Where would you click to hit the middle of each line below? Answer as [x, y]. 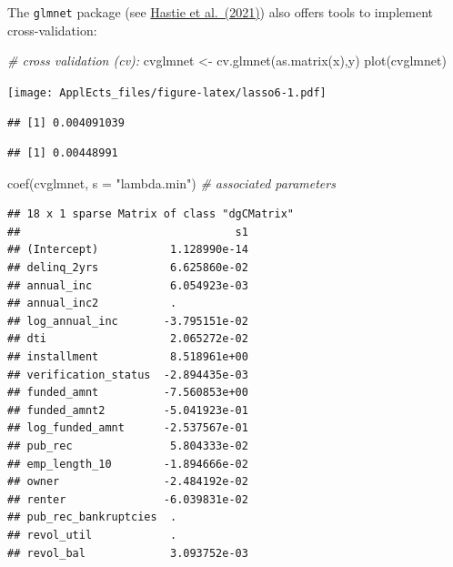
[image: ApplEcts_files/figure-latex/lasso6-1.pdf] [167, 92]
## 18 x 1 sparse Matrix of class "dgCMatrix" [151, 214]
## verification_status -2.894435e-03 [128, 375]
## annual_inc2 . [92, 304]
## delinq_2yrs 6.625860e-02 [128, 268]
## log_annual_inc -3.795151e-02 [128, 321]
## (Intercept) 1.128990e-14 [128, 250]
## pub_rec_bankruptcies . [92, 517]
